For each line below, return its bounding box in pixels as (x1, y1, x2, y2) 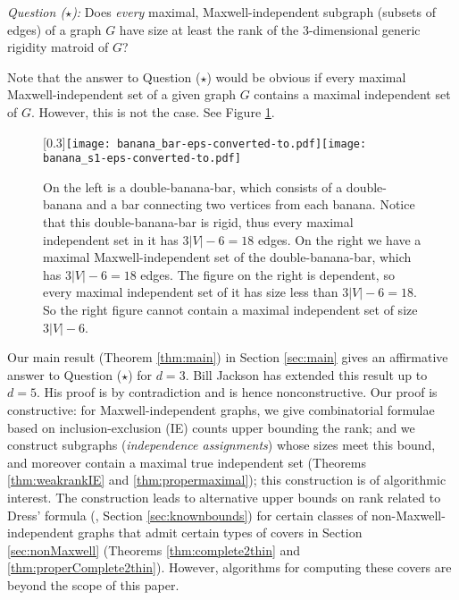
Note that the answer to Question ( (7, 67, 201, 86)
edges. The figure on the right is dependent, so (140, 265, 395, 283)
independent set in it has (43, 230, 179, 249)
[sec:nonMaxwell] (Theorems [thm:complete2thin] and (7, 540, 301, 559)
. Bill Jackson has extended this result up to (185, 365, 428, 384)
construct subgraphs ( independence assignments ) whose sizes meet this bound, (7, 435, 436, 454)
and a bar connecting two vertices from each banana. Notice (87, 195, 415, 214)
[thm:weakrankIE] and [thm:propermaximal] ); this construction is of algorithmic (7, 470, 446, 489)
